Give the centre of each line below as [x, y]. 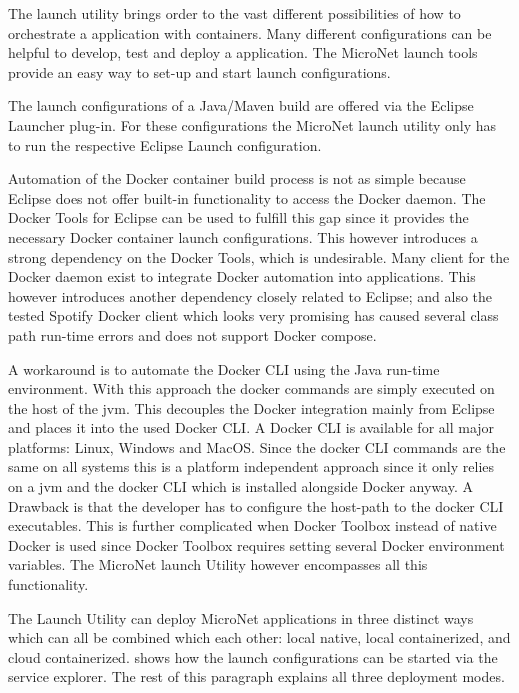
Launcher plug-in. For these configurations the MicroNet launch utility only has [252, 124]
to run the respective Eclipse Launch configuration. [165, 144]
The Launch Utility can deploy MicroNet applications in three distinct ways [241, 617]
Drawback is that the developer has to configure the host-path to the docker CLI [256, 505]
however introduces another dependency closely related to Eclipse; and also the [250, 295]
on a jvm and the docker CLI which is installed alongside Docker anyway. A [241, 486]
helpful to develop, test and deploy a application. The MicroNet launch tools [243, 52]
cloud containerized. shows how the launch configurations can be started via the [253, 656]
